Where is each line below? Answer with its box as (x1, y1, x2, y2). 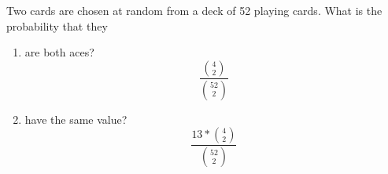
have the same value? (24, 111, 127, 127)
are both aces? (24, 44, 94, 60)
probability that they (6, 17, 108, 34)
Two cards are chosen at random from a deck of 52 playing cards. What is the (6, 2, 382, 18)
